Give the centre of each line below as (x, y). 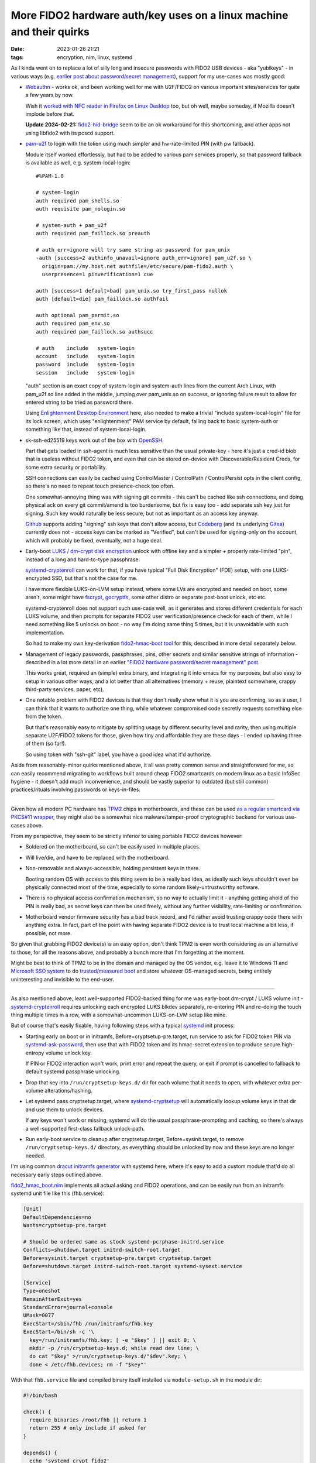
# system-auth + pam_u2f (71, 225)
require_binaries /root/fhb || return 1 (88, 1420)
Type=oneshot (42, 1291)
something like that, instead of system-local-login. (86, 430)
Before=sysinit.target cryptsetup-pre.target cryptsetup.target (117, 1258)
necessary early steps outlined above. (57, 1174)
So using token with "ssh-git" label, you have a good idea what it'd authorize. (118, 754)
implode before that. (50, 114)
